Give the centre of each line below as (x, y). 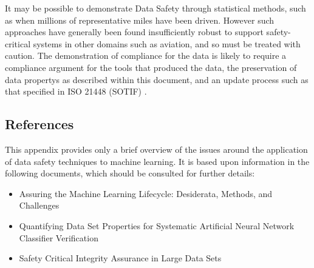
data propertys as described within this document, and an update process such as (157, 79)
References (39, 124)
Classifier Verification (59, 237)
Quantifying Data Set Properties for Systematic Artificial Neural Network (157, 225)
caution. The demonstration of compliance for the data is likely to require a (146, 55)
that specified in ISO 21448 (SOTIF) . (76, 91)
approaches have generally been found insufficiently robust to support (134, 32)
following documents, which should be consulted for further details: (130, 173)
